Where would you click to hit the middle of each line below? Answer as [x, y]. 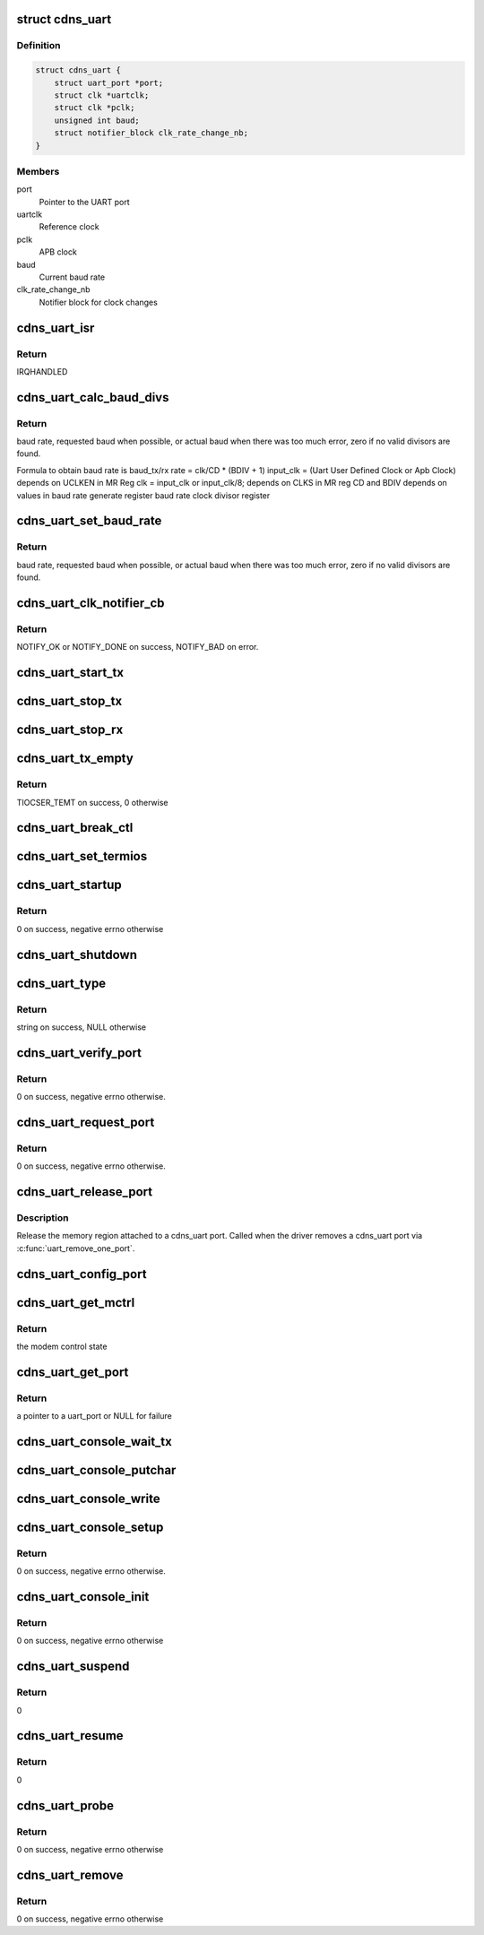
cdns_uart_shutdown [77, 955]
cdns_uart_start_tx [70, 673]
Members [38, 171]
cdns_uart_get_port [73, 1372]
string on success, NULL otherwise [82, 1027]
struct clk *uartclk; [102, 95]
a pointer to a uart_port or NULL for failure [94, 1416]
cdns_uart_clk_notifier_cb [91, 603]
